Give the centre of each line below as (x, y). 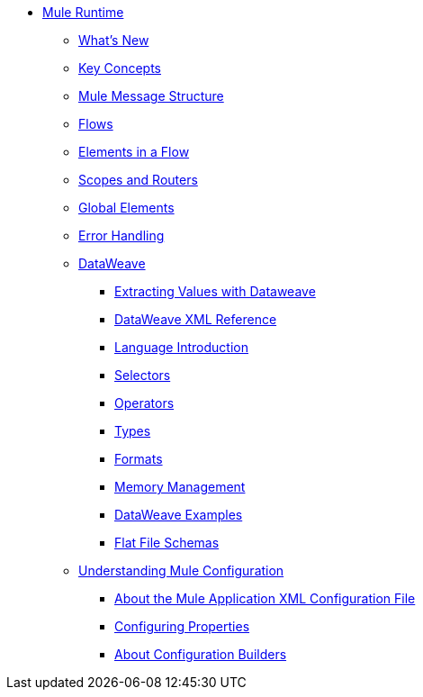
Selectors (143, 375)
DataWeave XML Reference (196, 319)
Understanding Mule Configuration (181, 570)
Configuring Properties (182, 626)
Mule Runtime (83, 12)
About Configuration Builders (201, 654)
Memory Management (180, 487)
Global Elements (126, 208)
